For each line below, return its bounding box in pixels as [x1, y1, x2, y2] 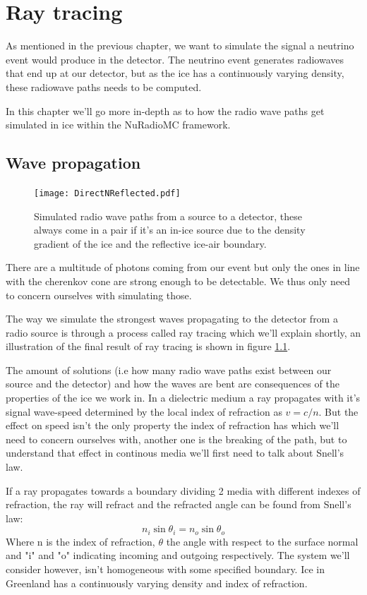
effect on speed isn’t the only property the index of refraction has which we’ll [6, 418, 339, 433]
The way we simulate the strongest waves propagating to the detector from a [6, 311, 338, 326]
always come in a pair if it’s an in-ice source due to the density [34, 222, 306, 237]
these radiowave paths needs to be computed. [6, 79, 202, 94]
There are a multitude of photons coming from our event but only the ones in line [6, 260, 360, 275]
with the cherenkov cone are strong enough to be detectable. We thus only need [6, 273, 350, 288]
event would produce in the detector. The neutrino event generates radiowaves [6, 52, 344, 66]
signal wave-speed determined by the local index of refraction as [6, 404, 282, 419]
